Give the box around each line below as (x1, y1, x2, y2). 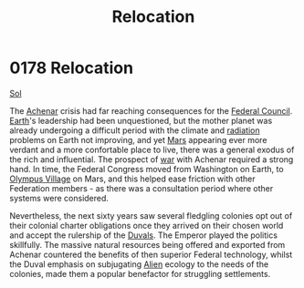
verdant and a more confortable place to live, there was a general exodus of (9, 144, 295, 155)
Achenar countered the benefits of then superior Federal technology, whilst (9, 249, 293, 260)
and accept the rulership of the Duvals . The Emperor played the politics (9, 230, 278, 241)
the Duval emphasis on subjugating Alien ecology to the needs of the (9, 258, 269, 270)
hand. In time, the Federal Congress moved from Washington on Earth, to (9, 163, 285, 174)
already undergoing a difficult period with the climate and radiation (9, 125, 260, 136)
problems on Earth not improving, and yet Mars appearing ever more (9, 134, 267, 145)
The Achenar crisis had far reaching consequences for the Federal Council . (9, 105, 293, 116)
